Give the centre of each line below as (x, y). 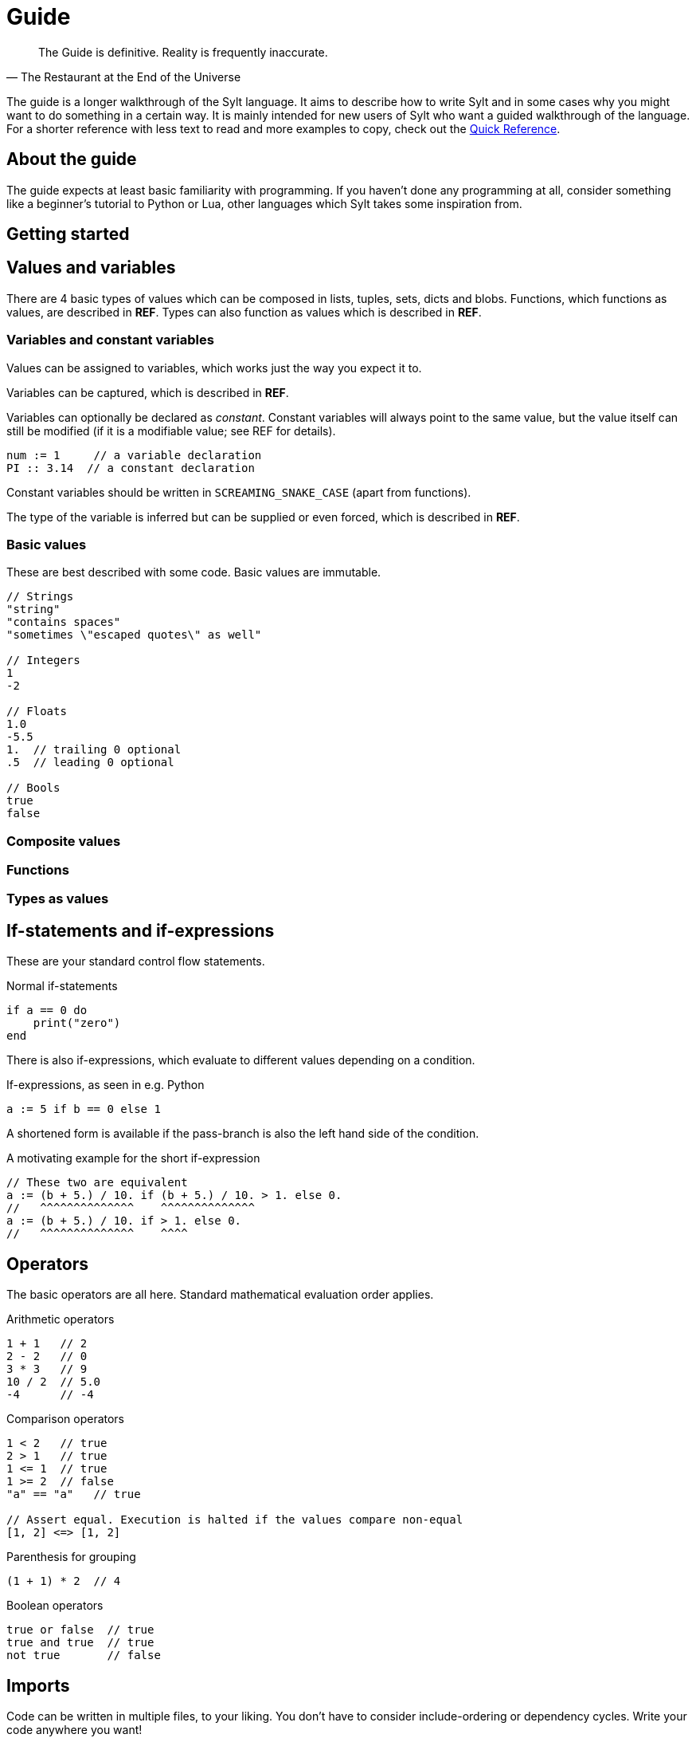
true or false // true (80, 1630)
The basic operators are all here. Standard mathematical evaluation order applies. (220, 1295)
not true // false (84, 1655)
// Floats (37, 712)
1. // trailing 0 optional (94, 750)
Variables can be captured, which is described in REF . (148, 392)
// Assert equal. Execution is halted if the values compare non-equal (235, 1520)
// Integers (43, 661)
